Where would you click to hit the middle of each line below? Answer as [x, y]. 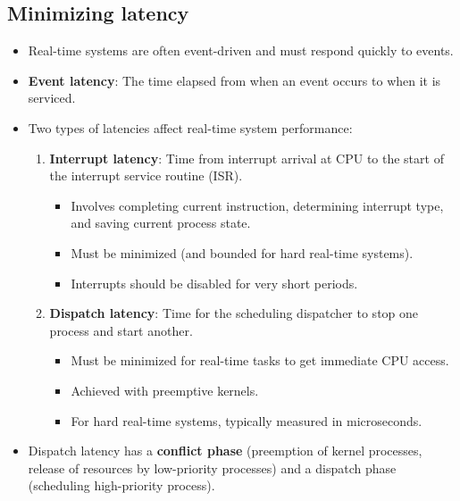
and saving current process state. [161, 223]
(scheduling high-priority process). [121, 485]
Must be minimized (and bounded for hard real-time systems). [242, 252]
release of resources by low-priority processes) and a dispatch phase [212, 468]
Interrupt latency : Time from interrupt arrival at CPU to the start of [247, 158]
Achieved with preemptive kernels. [165, 390]
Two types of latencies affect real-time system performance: [190, 127]
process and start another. [121, 330]
